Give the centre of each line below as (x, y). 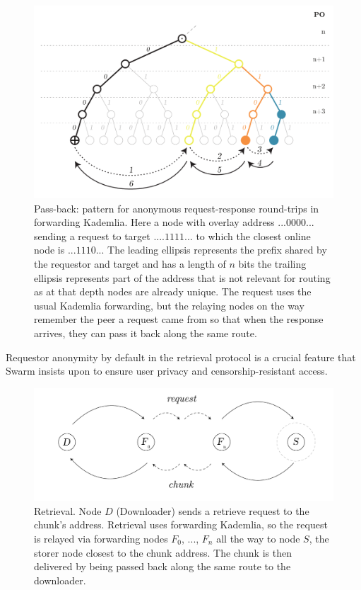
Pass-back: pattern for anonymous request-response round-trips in (177, 208)
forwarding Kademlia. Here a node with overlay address (154, 222)
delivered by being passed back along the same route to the (162, 566)
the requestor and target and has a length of (130, 263)
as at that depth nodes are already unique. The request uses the (173, 291)
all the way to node (258, 538)
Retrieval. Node (68, 510)
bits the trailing (272, 263)
